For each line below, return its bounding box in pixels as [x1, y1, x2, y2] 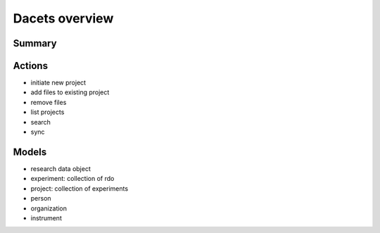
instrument [30, 213, 63, 222]
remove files [30, 98, 67, 106]
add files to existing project [30, 88, 110, 96]
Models [13, 146, 47, 158]
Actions [13, 60, 49, 72]
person [30, 194, 52, 203]
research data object [30, 164, 91, 172]
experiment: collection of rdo [30, 175, 115, 183]
